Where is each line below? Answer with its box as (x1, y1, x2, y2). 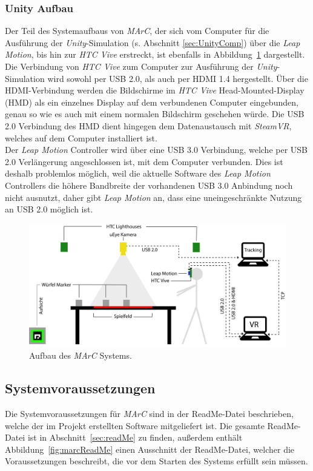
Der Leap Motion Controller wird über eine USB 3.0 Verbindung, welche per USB (5, 143, 308, 156)
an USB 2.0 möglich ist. (5, 203, 93, 215)
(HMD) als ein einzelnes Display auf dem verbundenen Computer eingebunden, (5, 95, 298, 108)
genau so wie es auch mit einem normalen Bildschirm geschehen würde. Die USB (5, 107, 305, 120)
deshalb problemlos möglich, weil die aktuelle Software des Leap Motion (5, 167, 271, 180)
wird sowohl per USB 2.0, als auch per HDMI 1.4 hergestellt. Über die (47, 72, 308, 84)
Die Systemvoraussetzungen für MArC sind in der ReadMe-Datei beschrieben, (5, 407, 294, 419)
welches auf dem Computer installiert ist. (5, 131, 157, 144)
